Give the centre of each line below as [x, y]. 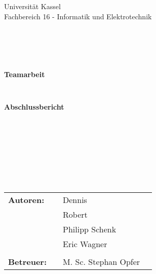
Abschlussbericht [34, 107]
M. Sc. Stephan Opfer [102, 261]
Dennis [75, 199]
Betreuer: [28, 261]
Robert [75, 214]
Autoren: [26, 199]
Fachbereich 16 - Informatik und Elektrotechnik [78, 16]
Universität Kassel [32, 6]
